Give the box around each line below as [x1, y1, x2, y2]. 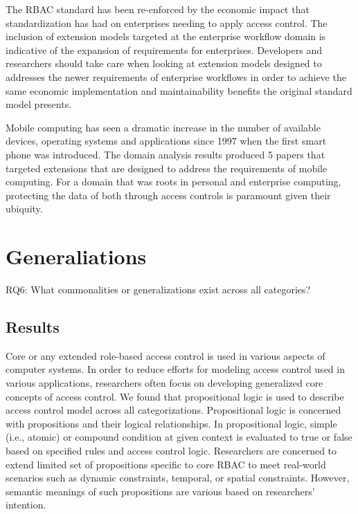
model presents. [6, 97, 72, 111]
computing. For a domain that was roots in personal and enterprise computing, [6, 174, 341, 189]
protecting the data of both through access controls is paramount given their [6, 187, 331, 202]
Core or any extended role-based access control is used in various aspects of [6, 348, 325, 362]
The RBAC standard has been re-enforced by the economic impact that [6, 2, 310, 16]
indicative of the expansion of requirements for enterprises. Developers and [6, 42, 322, 57]
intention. [6, 497, 46, 512]
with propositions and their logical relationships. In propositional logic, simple [6, 416, 337, 430]
